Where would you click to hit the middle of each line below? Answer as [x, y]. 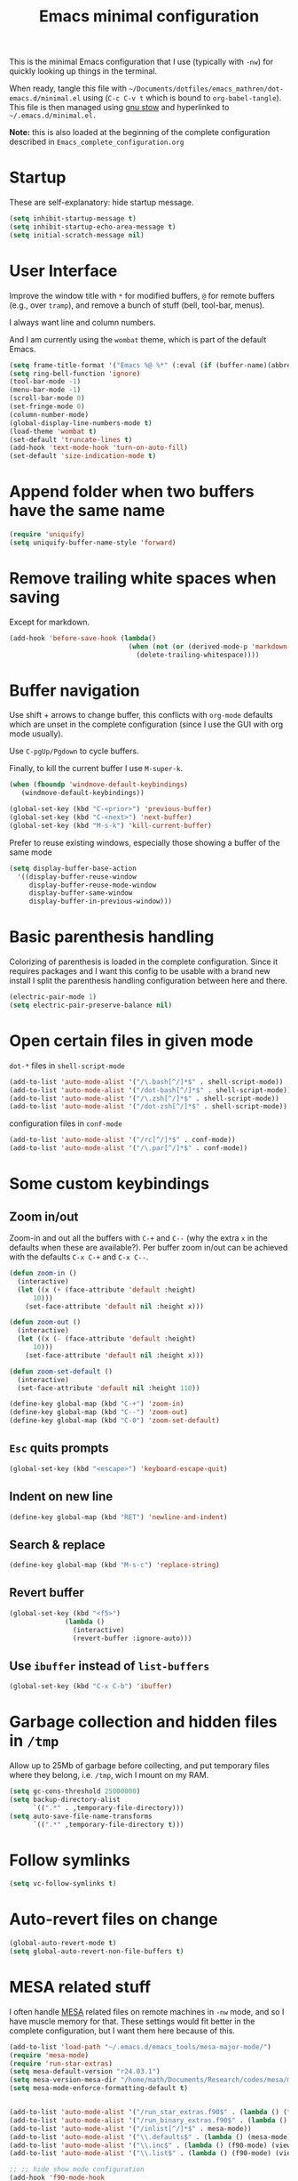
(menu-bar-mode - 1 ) [45, 390]
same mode [31, 852]
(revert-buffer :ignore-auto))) [132, 1638]
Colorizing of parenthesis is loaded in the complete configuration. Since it [143, 962]
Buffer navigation [74, 690]
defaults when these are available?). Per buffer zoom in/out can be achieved [149, 1247]
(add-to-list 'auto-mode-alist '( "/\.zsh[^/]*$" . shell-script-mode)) [144, 1099]
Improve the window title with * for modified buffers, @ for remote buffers [142, 295]
